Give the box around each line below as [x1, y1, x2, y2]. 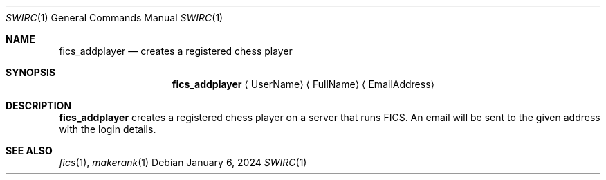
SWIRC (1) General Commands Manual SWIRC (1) [6, 12, 223, 24]
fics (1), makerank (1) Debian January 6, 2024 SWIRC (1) [59, 156, 307, 168]
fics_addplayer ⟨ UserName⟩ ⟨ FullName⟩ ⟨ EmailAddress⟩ [172, 78, 435, 90]
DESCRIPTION [6, 100, 72, 111]
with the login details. [59, 123, 156, 135]
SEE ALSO [6, 145, 53, 156]
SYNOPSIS [6, 66, 56, 78]
